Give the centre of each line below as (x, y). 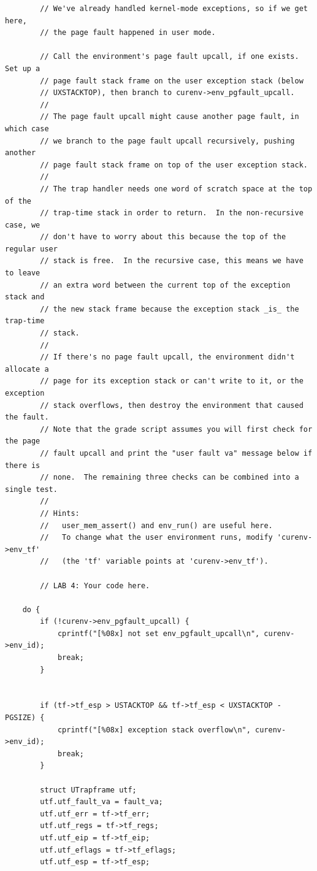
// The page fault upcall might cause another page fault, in (170, 117)
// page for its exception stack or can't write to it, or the (172, 381)
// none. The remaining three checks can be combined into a (170, 478)
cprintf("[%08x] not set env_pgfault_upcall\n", (158, 633)
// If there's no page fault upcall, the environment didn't (167, 357)
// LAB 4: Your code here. (95, 585)
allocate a (27, 369)
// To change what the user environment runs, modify (156, 538)
